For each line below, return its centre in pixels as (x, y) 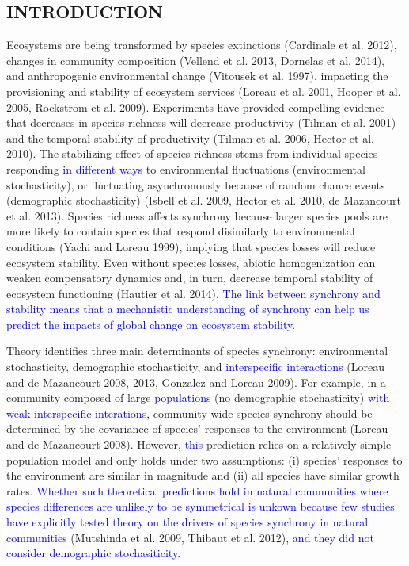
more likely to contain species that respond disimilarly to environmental (181, 231)
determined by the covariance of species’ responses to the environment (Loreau (197, 428)
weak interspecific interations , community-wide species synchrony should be (189, 413)
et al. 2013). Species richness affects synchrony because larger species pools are (197, 215)
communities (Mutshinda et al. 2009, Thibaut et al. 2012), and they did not (190, 537)
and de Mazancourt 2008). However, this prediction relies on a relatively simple (199, 444)
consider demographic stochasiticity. (94, 553)
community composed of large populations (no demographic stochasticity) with (198, 398)
